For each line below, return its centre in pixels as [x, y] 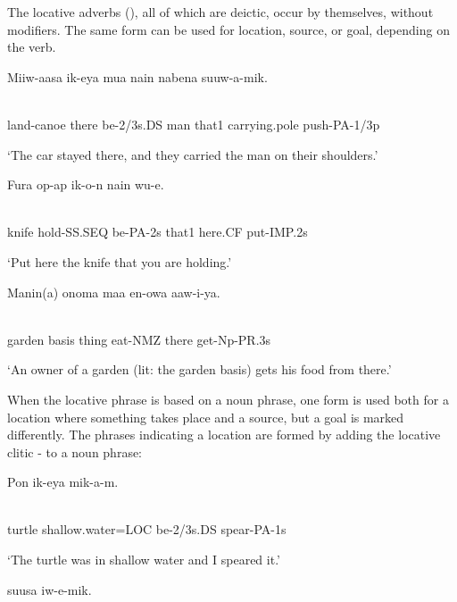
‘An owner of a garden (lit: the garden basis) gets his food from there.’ [199, 369]
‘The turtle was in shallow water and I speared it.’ [144, 560]
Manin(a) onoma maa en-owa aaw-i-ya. [114, 292]
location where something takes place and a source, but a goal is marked [206, 417]
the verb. [32, 47]
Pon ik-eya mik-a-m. [63, 482]
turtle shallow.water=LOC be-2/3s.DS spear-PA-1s [147, 529]
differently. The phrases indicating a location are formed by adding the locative [224, 435]
